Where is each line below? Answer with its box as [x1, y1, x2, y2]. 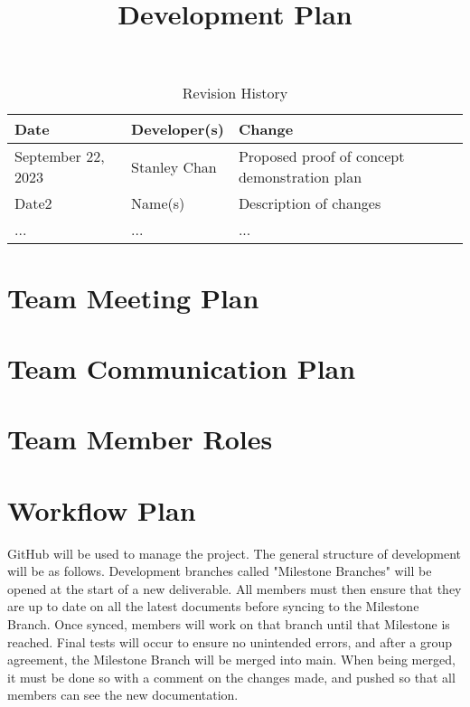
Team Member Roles [7, 420, 273, 457]
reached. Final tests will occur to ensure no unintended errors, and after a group [7, 632, 452, 651]
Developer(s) [131, 118, 224, 140]
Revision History [182, 82, 288, 104]
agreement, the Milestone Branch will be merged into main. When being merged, [7, 650, 456, 669]
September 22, [14, 146, 105, 167]
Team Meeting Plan [7, 278, 259, 316]
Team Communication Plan [7, 349, 356, 386]
